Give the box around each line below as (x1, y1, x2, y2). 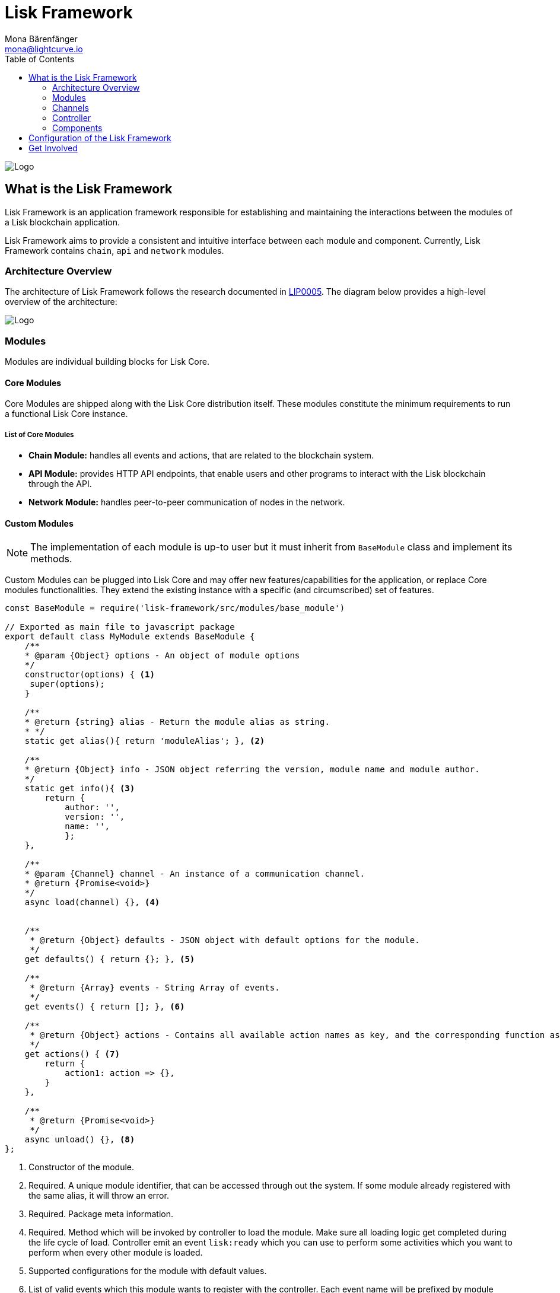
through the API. (28, 479, 92, 489)
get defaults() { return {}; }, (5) (24, 954, 195, 964)
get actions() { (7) (24, 1049, 120, 1059)
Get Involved (28, 142, 78, 153)
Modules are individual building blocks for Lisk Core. (5, 356, 209, 367)
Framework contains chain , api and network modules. (5, 245, 224, 256)
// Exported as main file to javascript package (5, 622, 235, 632)
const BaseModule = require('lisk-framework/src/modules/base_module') (5, 603, 345, 613)
